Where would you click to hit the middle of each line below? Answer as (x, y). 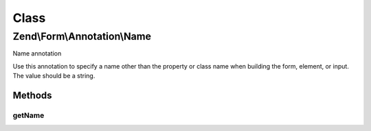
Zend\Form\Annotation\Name (82, 36)
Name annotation (37, 53)
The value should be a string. (54, 76)
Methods (32, 95)
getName (29, 115)
